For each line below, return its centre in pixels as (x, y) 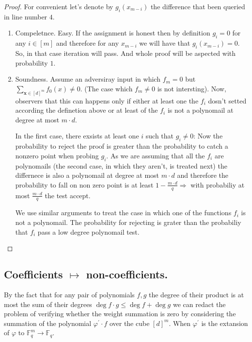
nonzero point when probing (57, 155)
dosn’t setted (227, 100)
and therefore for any (87, 43)
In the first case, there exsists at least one (77, 136)
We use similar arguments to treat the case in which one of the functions (123, 213)
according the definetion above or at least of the (87, 110)
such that (160, 136)
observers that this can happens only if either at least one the (107, 100)
